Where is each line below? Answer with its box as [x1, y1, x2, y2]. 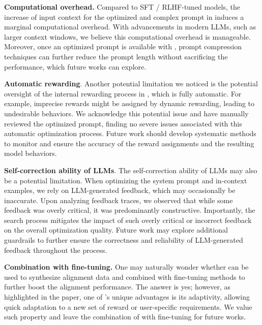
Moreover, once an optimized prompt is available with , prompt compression [4, 41, 242, 52]
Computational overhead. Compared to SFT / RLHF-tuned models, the [4, 2, 241, 12]
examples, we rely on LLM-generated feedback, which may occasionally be [4, 185, 236, 196]
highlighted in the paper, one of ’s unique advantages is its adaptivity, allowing [4, 291, 250, 302]
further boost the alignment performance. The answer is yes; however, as [4, 281, 231, 292]
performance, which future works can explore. [4, 61, 147, 72]
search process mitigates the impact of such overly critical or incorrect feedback [4, 214, 252, 225]
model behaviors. [4, 148, 57, 158]
